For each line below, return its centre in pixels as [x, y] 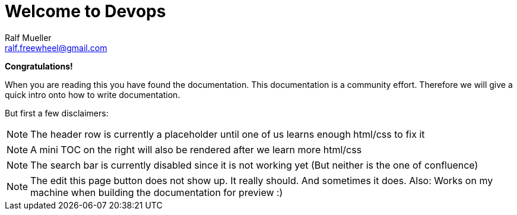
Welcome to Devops [85, 11]
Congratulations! [39, 66]
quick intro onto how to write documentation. [93, 94]
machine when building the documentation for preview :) [157, 192]
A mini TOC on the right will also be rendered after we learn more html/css [196, 149]
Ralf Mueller [28, 37]
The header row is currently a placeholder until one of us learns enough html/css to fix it [228, 134]
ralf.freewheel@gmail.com [56, 48]
